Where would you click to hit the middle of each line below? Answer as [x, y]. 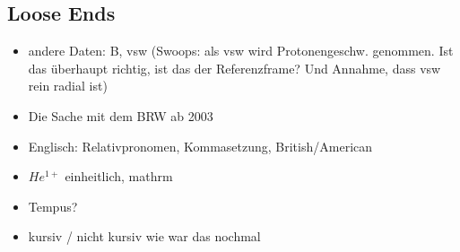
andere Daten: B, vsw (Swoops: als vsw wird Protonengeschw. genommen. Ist [241, 51]
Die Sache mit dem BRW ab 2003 [121, 115]
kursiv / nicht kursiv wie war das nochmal [144, 236]
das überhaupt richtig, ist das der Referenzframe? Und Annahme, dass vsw [234, 68]
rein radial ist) [68, 86]
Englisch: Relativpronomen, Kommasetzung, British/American [200, 146]
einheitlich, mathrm [119, 176]
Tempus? [53, 206]
